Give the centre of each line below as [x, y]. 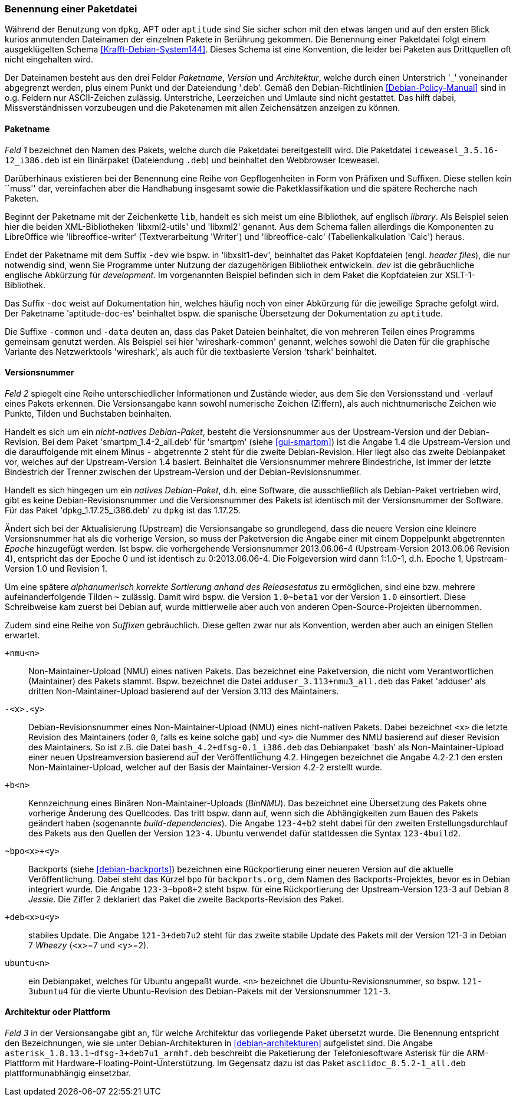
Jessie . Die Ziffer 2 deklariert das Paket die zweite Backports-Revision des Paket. [186, 899]
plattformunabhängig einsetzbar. [68, 1073]
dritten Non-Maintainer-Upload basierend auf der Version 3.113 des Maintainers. [184, 691]
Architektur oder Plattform [57, 1012]
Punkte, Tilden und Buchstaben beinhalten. [88, 413]
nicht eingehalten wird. [49, 60]
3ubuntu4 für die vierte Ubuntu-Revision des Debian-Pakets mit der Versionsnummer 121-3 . [210, 991]
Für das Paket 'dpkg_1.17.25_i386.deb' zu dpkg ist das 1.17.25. [123, 510]
